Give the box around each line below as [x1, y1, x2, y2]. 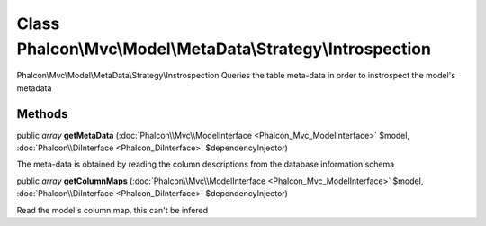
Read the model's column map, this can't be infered [16, 204, 209, 215]
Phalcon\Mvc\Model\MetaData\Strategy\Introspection [16, 39, 432, 59]
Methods [16, 106, 68, 122]
